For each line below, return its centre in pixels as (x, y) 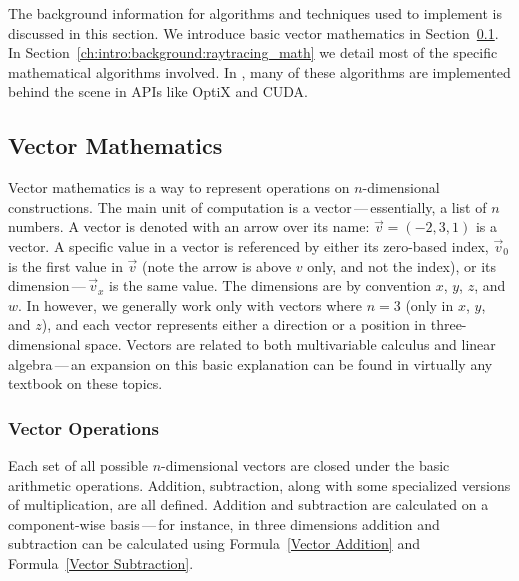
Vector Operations (83, 427)
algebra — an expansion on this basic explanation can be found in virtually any (250, 363)
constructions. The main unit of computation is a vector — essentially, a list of (247, 206)
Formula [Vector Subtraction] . (101, 562)
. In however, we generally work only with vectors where (190, 304)
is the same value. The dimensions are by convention (270, 285)
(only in (429, 304)
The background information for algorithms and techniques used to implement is (255, 13)
